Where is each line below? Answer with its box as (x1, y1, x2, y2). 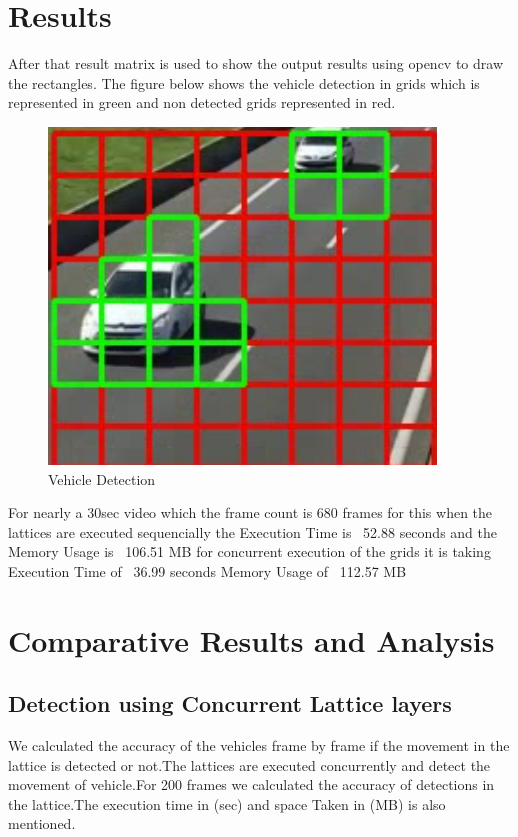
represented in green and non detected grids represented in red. (8, 92, 396, 113)
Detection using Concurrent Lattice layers (8, 688, 452, 719)
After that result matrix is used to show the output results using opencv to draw (8, 53, 504, 74)
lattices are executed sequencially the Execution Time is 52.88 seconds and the (8, 521, 498, 542)
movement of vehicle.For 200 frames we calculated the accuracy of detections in (8, 774, 495, 795)
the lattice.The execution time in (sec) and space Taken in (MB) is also (8, 793, 446, 814)
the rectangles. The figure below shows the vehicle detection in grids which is (8, 72, 480, 93)
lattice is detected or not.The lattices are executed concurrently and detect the (8, 754, 491, 775)
